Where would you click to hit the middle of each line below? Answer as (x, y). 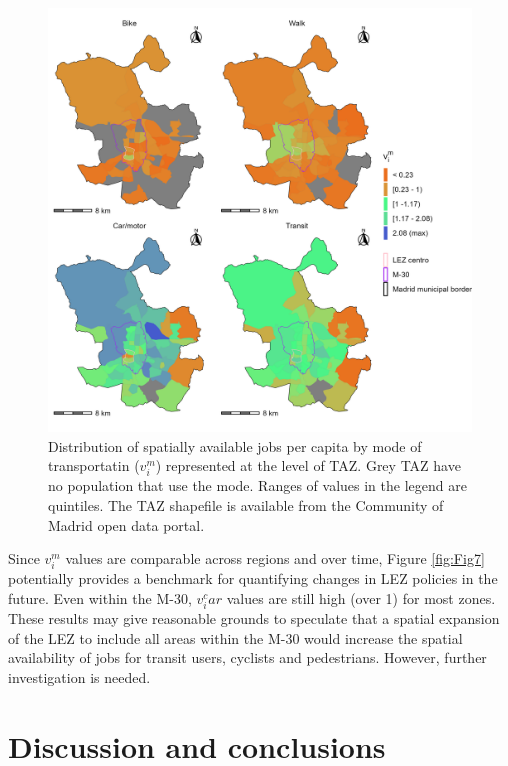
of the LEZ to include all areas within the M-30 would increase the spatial (235, 637)
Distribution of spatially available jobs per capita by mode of (235, 445)
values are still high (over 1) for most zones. (361, 597)
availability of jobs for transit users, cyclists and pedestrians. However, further (247, 657)
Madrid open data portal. (126, 524)
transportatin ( (94, 465)
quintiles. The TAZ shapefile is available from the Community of (246, 504)
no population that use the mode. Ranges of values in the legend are (257, 485)
